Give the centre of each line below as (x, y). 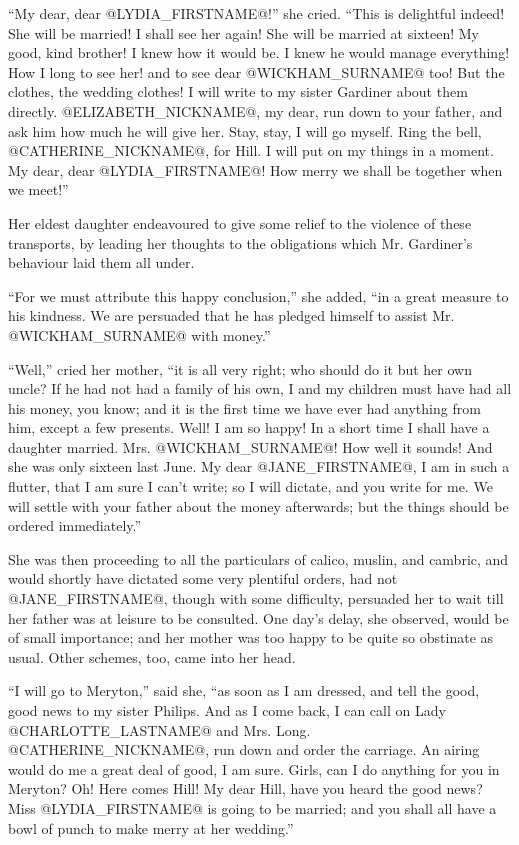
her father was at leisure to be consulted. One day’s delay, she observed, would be (258, 617)
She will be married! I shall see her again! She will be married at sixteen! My (243, 32)
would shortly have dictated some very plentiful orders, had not (203, 578)
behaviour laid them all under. (101, 262)
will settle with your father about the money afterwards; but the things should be (258, 505)
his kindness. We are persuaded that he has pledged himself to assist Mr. (231, 315)
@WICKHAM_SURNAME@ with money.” (139, 334)
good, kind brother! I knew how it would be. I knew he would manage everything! (259, 52)
